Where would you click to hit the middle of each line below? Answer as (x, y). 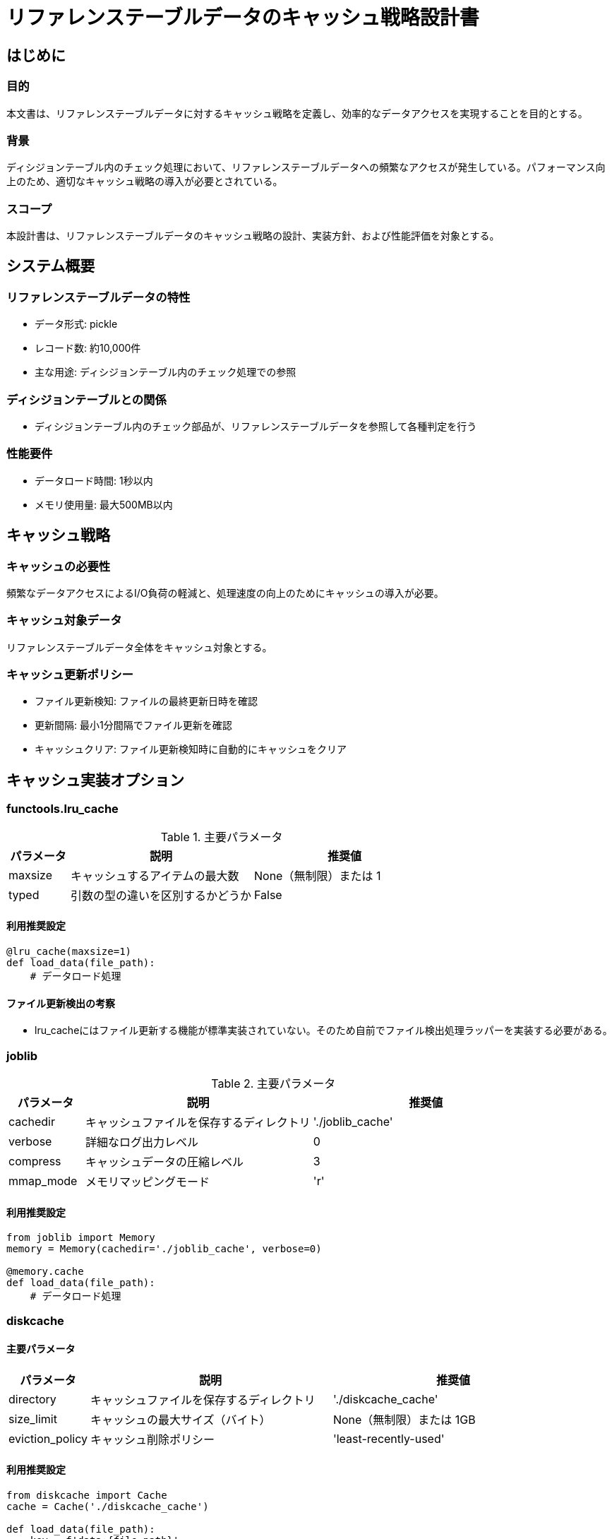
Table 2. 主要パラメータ (274, 1083)
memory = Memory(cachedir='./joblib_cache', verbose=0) (164, 1249)
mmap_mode (43, 1181)
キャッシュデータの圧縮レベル (164, 1161)
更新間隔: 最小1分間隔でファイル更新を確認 (133, 725)
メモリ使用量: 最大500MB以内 (104, 504)
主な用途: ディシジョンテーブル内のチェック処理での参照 (166, 372)
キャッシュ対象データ (64, 620)
